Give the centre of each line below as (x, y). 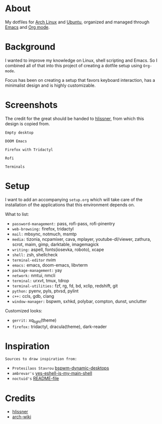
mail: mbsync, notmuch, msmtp (44, 234)
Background (30, 47)
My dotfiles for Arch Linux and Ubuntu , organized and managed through (77, 22)
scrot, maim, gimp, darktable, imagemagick (55, 244)
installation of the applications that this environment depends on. (70, 205)
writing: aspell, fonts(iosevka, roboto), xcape (58, 250)
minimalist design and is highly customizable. (50, 85)
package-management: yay (37, 270)
